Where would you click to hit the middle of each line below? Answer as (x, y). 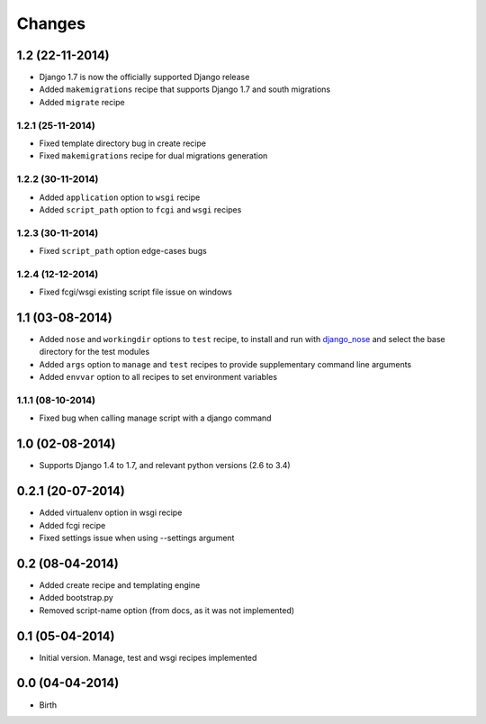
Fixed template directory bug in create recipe (123, 143)
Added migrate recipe (82, 102)
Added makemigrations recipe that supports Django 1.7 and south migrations (185, 89)
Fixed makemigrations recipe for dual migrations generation (153, 156)
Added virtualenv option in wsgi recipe (111, 512)
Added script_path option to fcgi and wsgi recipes (140, 209)
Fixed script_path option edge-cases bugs (123, 251)
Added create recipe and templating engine (120, 584)
